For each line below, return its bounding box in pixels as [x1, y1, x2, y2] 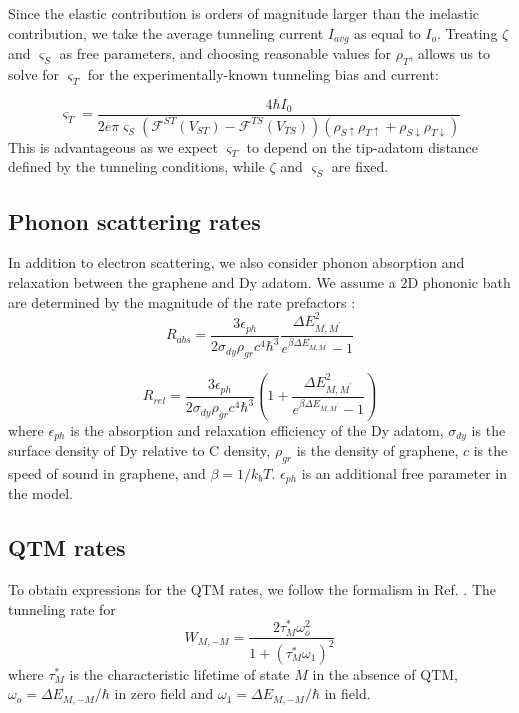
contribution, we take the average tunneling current [8, 22, 324, 43]
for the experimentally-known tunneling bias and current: [87, 63, 439, 84]
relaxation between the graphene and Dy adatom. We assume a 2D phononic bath [8, 271, 511, 292]
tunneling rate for [8, 598, 116, 619]
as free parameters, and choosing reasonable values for [59, 43, 392, 64]
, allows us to [409, 43, 491, 64]
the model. [8, 483, 73, 504]
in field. [324, 683, 371, 704]
